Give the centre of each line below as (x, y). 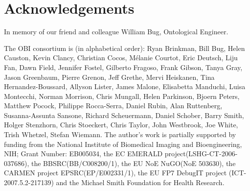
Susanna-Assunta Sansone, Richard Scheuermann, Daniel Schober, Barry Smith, (124, 115)
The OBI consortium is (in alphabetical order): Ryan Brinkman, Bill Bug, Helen (125, 48)
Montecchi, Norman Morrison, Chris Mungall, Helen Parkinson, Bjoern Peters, (122, 96)
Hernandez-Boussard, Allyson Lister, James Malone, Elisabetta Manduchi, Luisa (125, 86)
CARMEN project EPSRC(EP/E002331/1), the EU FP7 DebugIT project (115, 173)
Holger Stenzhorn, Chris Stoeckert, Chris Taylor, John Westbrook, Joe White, (121, 125)
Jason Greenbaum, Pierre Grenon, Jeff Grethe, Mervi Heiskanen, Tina (109, 77)
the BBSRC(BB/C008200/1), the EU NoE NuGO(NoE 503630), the (133, 163)
